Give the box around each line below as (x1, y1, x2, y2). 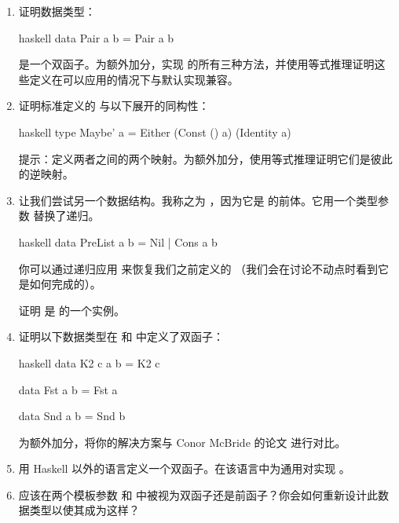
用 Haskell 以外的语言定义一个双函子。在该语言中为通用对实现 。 (18, 460, 350, 477)
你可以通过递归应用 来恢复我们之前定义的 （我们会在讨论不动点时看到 (18, 260, 379, 276)
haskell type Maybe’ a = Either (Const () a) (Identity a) (18, 123, 291, 140)
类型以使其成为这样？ (29, 502, 140, 518)
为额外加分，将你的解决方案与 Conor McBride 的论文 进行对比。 (18, 433, 346, 450)
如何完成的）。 (29, 276, 101, 292)
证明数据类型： (18, 3, 96, 19)
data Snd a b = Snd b (18, 408, 126, 424)
